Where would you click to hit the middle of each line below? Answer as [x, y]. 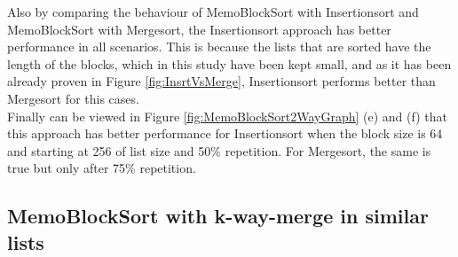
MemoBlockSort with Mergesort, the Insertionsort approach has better [199, 29]
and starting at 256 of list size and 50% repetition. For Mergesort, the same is [219, 150]
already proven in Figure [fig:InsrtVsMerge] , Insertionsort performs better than [221, 81]
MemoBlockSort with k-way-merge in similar [218, 216]
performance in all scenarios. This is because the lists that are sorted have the [219, 47]
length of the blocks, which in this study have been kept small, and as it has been [229, 63]
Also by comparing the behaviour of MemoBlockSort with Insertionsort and [213, 12]
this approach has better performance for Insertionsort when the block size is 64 [225, 133]
